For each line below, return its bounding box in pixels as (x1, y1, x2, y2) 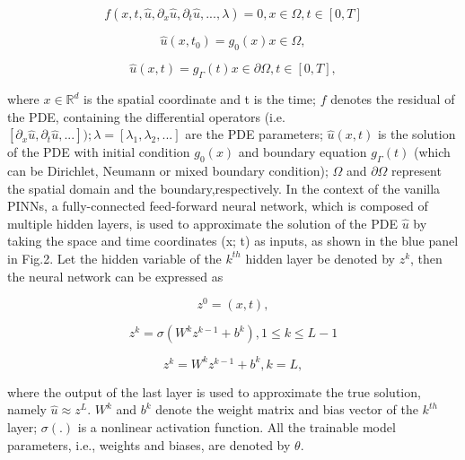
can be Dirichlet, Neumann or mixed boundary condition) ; (7, 161, 329, 180)
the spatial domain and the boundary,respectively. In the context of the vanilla (7, 178, 441, 197)
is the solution (377, 125, 456, 143)
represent (391, 161, 442, 180)
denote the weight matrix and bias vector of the (155, 400, 418, 419)
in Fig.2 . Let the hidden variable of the (7, 248, 222, 267)
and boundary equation (238, 143, 367, 161)
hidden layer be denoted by (245, 248, 395, 267)
